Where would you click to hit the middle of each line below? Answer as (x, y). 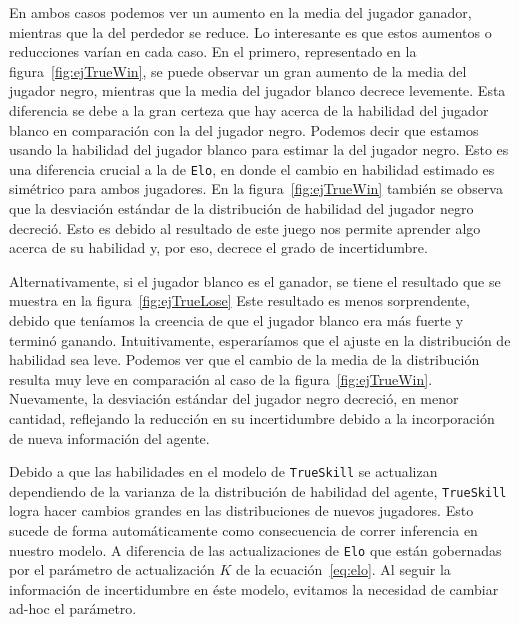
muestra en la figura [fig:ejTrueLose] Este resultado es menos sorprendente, (239, 300)
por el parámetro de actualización (112, 569)
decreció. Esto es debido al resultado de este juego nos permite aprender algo (245, 227)
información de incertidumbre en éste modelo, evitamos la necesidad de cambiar (254, 588)
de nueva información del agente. (109, 437)
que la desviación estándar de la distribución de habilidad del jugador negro (241, 208)
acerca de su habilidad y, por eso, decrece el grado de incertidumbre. (218, 247)
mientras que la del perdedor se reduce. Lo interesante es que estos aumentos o (250, 31)
